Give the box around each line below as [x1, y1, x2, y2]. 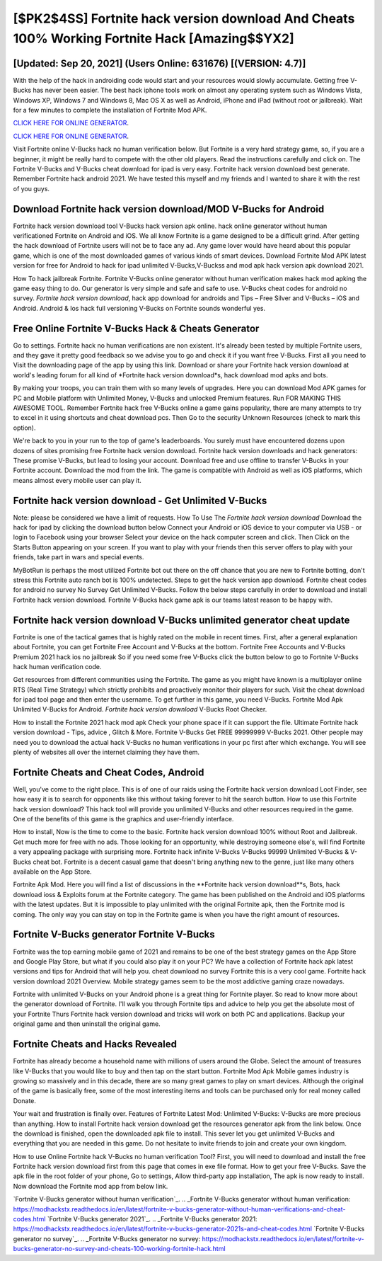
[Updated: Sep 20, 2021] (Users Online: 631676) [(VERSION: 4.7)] [13, 57, 306, 69]
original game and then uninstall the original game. [13, 1020, 161, 1028]
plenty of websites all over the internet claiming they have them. [13, 748, 200, 757]
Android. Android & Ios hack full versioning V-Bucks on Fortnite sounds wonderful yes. [13, 304, 265, 312]
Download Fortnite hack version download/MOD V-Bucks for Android [13, 202, 325, 215]
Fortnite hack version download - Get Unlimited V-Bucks [13, 494, 267, 506]
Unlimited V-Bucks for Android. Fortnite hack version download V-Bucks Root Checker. [13, 705, 267, 714]
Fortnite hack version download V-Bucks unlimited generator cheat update [13, 614, 350, 626]
